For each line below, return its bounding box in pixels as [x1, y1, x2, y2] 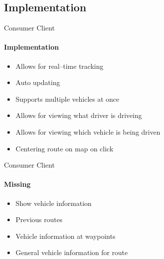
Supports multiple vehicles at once [15, 93, 119, 104]
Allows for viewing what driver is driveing [15, 110, 142, 120]
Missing [4, 179, 31, 189]
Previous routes [15, 214, 63, 225]
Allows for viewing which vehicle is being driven [15, 126, 161, 137]
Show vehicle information [15, 198, 92, 208]
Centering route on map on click [15, 143, 113, 153]
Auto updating [15, 77, 60, 87]
